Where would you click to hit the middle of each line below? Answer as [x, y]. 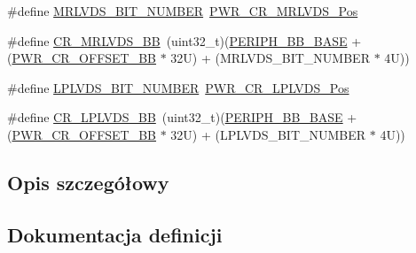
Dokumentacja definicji [115, 234]
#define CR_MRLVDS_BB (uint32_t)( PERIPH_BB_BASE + [184, 40]
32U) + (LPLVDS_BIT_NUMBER [268, 134]
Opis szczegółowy [88, 182]
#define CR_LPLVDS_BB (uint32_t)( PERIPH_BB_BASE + [182, 117]
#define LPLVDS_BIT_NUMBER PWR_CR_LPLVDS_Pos [178, 87]
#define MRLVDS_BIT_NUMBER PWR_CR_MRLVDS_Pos [183, 11]
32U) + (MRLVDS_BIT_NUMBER [270, 58]
